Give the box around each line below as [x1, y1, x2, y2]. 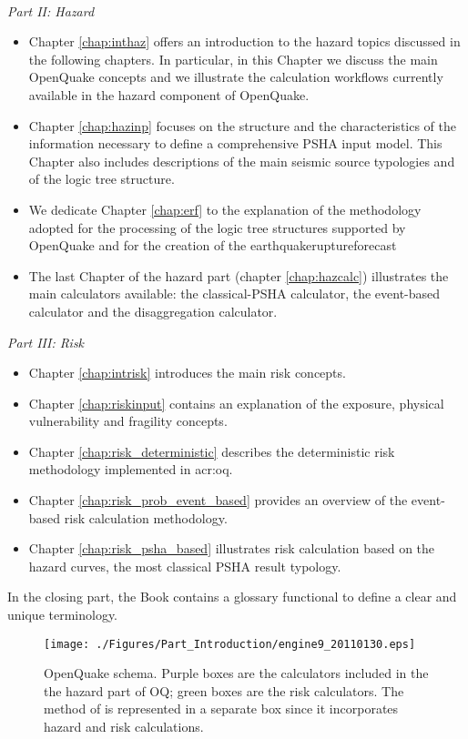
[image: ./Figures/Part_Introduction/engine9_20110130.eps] [44, 637, 416, 651]
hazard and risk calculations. [44, 717, 204, 736]
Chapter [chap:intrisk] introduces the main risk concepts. [28, 363, 346, 382]
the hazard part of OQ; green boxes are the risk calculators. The [44, 681, 404, 700]
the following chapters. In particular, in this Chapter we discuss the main [28, 49, 438, 68]
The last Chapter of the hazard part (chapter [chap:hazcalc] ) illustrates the [28, 266, 449, 285]
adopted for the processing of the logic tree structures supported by [28, 218, 406, 237]
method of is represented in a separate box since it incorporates [44, 699, 399, 718]
